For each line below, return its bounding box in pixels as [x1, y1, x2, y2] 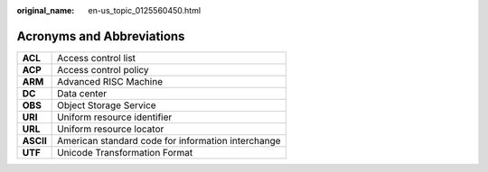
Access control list [57, 51, 136, 64]
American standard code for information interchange [57, 134, 281, 147]
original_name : [16, 5, 75, 15]
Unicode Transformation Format [57, 146, 193, 158]
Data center [57, 86, 108, 99]
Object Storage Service [57, 99, 157, 112]
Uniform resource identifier [57, 111, 173, 123]
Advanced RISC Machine [57, 75, 163, 87]
